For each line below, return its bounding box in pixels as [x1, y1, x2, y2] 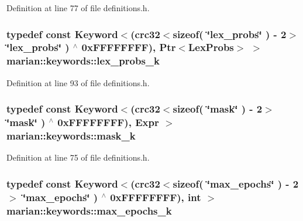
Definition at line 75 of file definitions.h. [6, 151, 150, 164]
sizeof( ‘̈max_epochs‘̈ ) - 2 [173, 176, 299, 191]
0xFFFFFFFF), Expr [57, 115, 159, 130]
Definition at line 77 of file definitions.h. [6, 2, 150, 13]
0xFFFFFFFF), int [110, 189, 201, 204]
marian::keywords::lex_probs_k [6, 53, 160, 68]
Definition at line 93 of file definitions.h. [6, 76, 150, 89]
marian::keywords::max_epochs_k [6, 203, 172, 217]
